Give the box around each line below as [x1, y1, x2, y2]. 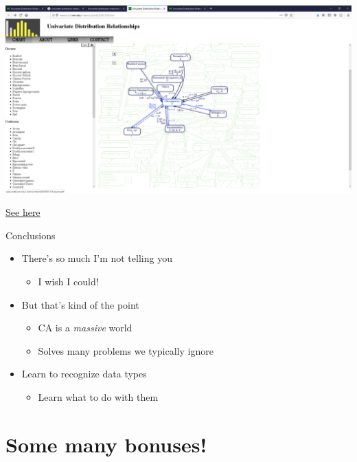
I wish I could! [38, 274, 99, 289]
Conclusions [5, 228, 56, 242]
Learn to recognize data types [21, 366, 147, 381]
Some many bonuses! [5, 430, 207, 458]
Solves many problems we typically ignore [38, 343, 214, 357]
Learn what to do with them [38, 390, 159, 404]
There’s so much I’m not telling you [21, 251, 172, 265]
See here [5, 205, 41, 219]
